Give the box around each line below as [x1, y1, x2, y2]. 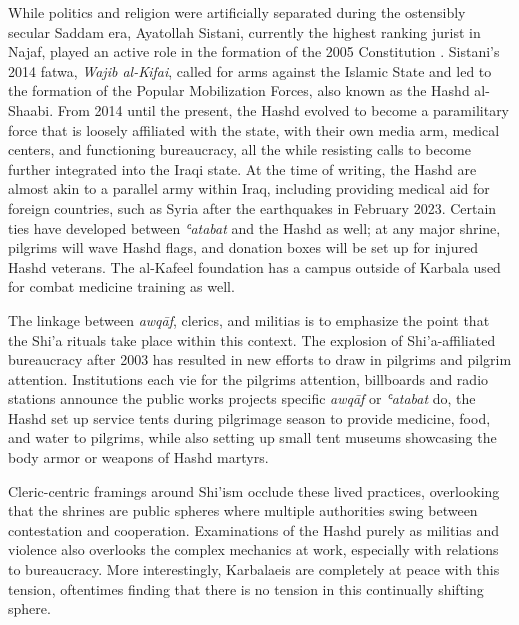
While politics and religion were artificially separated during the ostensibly [8, 2, 466, 22]
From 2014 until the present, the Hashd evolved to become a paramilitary [57, 99, 510, 120]
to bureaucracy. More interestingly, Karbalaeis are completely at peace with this [8, 559, 500, 580]
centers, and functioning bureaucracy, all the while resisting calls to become [8, 139, 471, 160]
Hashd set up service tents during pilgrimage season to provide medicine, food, [8, 407, 491, 428]
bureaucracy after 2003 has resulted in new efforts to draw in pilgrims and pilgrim [8, 349, 512, 370]
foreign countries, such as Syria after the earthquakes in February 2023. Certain [8, 197, 497, 218]
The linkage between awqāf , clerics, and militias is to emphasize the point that [8, 309, 490, 330]
